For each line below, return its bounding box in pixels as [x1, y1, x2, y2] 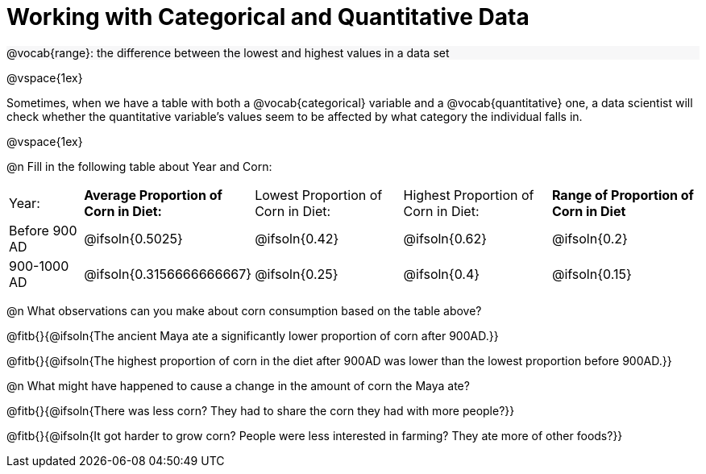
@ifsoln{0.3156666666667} [84, 265, 252, 282]
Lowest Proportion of [255, 186, 383, 203]
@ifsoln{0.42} [255, 230, 339, 247]
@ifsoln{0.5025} [84, 230, 183, 247]
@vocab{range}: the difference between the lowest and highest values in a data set [6, 45, 450, 60]
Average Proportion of [84, 186, 222, 203]
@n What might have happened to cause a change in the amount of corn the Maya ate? [6, 378, 470, 393]
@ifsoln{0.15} [551, 265, 632, 282]
